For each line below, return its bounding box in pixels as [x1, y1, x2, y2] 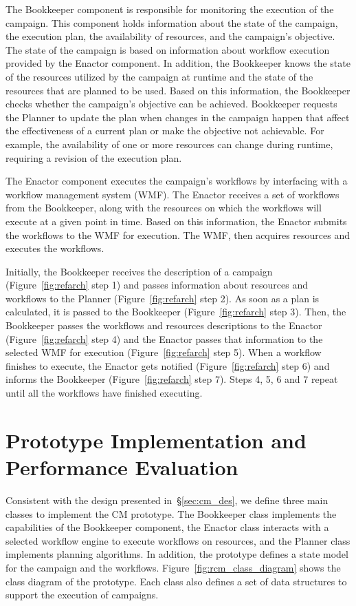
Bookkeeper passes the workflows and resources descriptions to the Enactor [5, 318, 322, 333]
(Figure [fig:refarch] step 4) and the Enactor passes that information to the [5, 331, 323, 346]
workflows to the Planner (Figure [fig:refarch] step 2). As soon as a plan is [5, 291, 320, 305]
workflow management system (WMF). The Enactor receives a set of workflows [5, 187, 340, 201]
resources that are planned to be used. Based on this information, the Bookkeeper [5, 83, 351, 97]
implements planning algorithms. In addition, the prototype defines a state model [5, 547, 348, 561]
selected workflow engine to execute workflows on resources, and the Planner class [5, 533, 351, 547]
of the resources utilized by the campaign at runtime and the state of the [5, 69, 313, 83]
